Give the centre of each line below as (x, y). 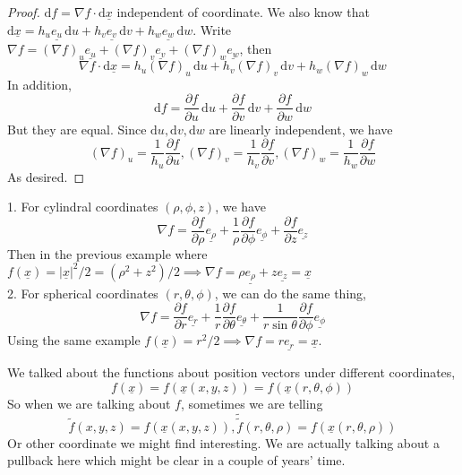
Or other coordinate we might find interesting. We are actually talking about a (223, 442)
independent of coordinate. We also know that (243, 12)
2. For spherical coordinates (83, 293)
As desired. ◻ (46, 176)
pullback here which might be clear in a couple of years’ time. (176, 460)
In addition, (39, 84)
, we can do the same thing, (290, 293)
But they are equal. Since (77, 129)
